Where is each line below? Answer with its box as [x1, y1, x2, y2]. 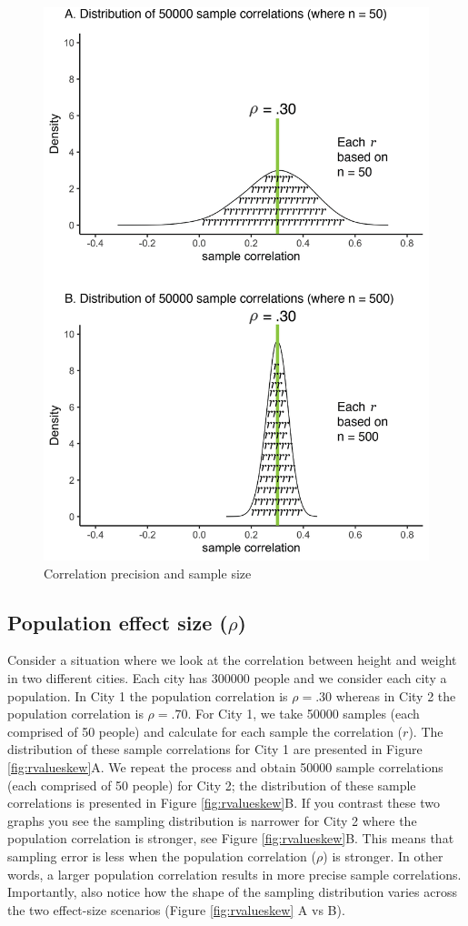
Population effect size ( [7, 608, 228, 636]
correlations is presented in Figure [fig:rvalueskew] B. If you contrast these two [7, 793, 440, 812]
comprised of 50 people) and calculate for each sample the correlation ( [7, 721, 403, 740]
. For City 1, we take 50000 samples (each [187, 704, 420, 723]
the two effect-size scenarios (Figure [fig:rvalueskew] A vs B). [7, 900, 345, 919]
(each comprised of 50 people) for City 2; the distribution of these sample [7, 775, 416, 794]
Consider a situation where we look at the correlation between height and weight [7, 650, 457, 669]
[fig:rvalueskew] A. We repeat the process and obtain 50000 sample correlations [7, 758, 443, 777]
